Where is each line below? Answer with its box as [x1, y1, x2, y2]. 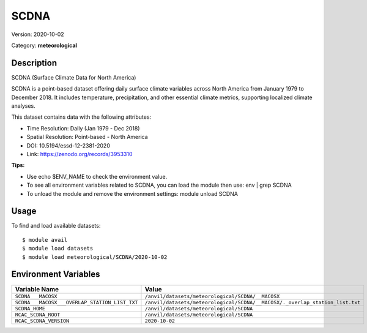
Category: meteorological [11, 42, 78, 49]
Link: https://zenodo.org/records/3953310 [26, 150, 133, 157]
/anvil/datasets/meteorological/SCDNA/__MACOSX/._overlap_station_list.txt [144, 299, 361, 305]
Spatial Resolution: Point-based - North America [26, 133, 148, 141]
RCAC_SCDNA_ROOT [15, 311, 61, 318]
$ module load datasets [22, 245, 94, 252]
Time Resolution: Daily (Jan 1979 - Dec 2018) [26, 124, 140, 132]
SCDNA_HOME [15, 305, 46, 312]
